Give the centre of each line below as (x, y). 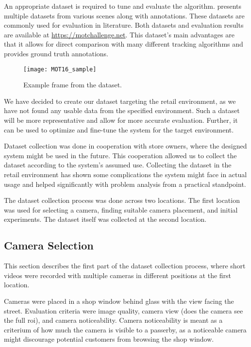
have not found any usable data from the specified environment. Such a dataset (122, 110)
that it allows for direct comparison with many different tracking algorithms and (124, 44)
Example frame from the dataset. (73, 85)
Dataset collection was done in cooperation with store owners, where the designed (125, 146)
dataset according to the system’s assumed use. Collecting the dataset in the (118, 165)
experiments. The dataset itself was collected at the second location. (105, 219)
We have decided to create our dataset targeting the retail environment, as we (120, 101)
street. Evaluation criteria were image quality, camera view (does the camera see (124, 310)
